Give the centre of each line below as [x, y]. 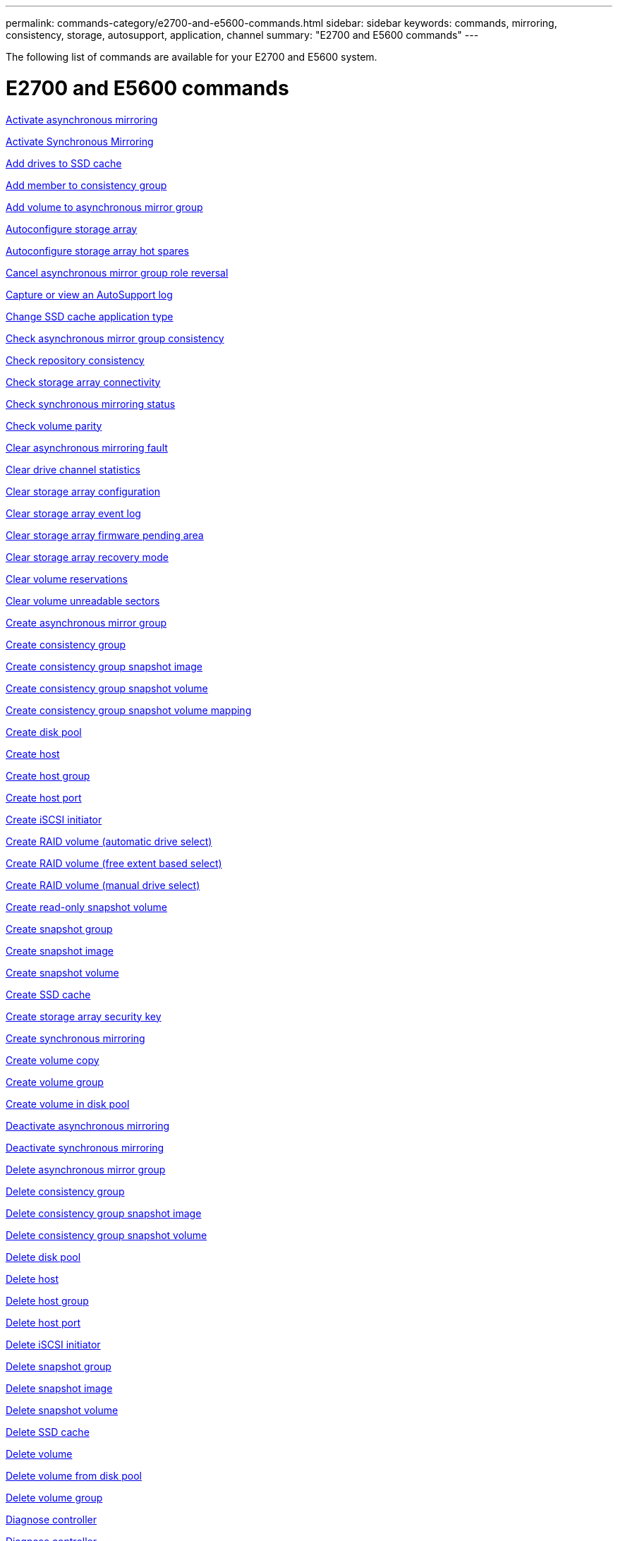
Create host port [44, 797]
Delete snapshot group [59, 1366]
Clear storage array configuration [83, 491]
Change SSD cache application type [90, 316]
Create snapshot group [59, 929]
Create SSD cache [48, 994]
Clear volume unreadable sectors [83, 600]
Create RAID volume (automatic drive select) [109, 841]
